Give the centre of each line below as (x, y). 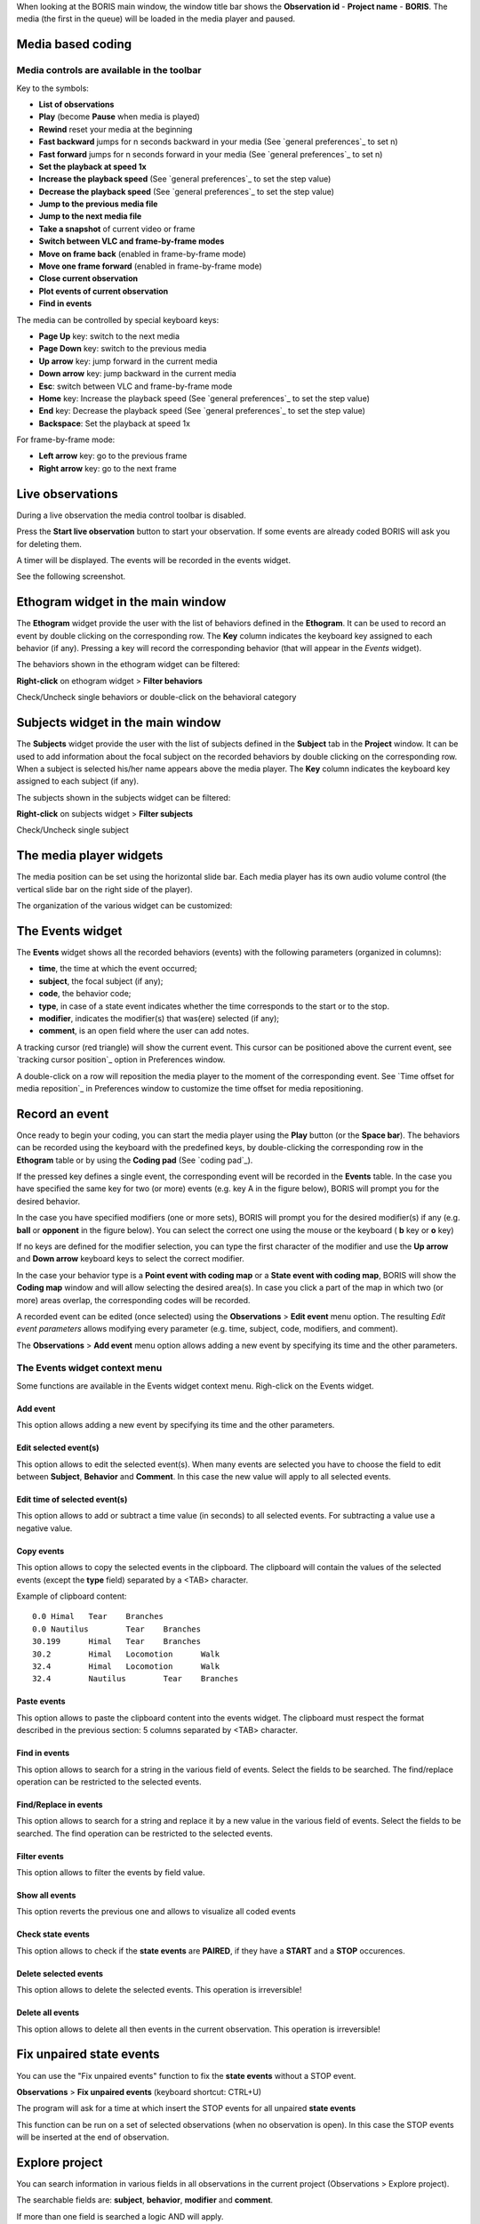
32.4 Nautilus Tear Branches (136, 1679)
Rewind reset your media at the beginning (116, 129)
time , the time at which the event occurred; (118, 969)
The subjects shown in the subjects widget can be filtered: (124, 797)
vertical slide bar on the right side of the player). (104, 889)
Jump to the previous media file (98, 204)
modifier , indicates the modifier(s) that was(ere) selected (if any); (159, 1018)
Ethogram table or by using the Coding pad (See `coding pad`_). (135, 1160)
